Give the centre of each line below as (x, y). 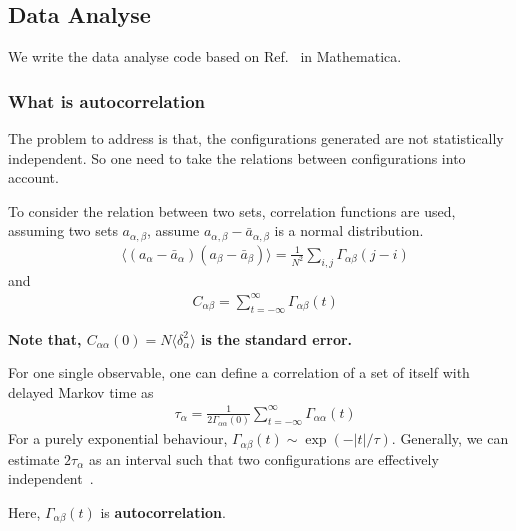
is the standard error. (277, 338)
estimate (34, 458)
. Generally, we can (450, 438)
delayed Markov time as (81, 391)
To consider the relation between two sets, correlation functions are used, (232, 210)
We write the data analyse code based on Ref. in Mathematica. (205, 56)
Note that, (45, 338)
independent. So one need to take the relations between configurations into (237, 157)
